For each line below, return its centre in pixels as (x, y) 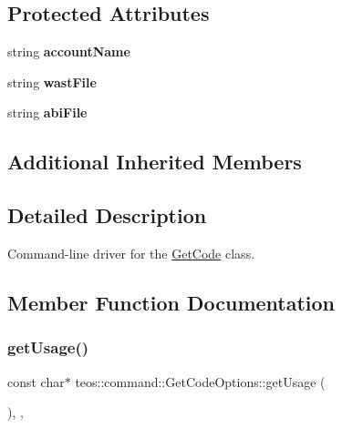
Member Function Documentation (171, 302)
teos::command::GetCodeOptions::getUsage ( (200, 381)
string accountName (69, 51)
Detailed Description (107, 215)
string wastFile (52, 82)
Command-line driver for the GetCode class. (131, 253)
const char (36, 381)
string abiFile (47, 112)
